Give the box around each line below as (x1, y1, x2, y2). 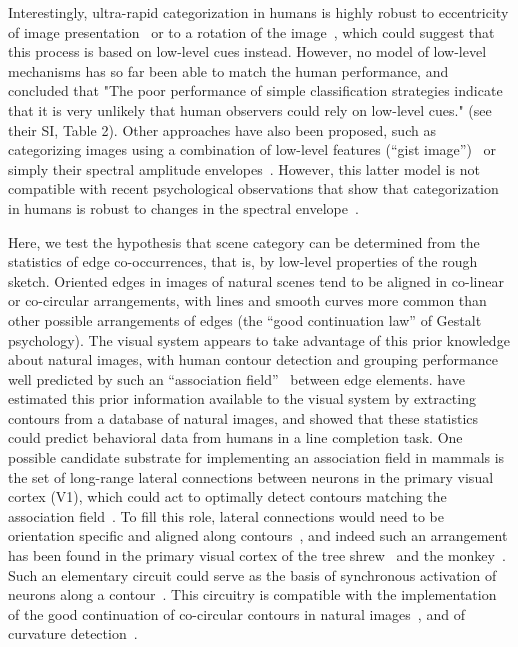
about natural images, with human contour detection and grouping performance (8, 349, 498, 370)
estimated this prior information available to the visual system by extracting (8, 388, 476, 409)
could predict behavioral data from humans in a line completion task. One (8, 427, 463, 448)
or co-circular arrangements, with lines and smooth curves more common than (8, 290, 487, 311)
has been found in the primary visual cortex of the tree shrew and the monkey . (8, 545, 506, 566)
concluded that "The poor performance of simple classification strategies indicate (8, 80, 503, 101)
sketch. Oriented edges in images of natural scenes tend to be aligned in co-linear (8, 270, 504, 291)
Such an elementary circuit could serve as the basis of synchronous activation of (8, 564, 497, 585)
